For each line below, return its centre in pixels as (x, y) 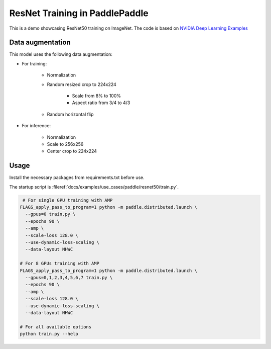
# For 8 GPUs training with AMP (60, 264)
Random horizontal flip (70, 114)
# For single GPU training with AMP (68, 200)
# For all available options (56, 327)
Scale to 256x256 (65, 144)
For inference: (36, 126)
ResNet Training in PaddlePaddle (79, 13)
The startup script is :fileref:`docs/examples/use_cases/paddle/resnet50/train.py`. (94, 187)
